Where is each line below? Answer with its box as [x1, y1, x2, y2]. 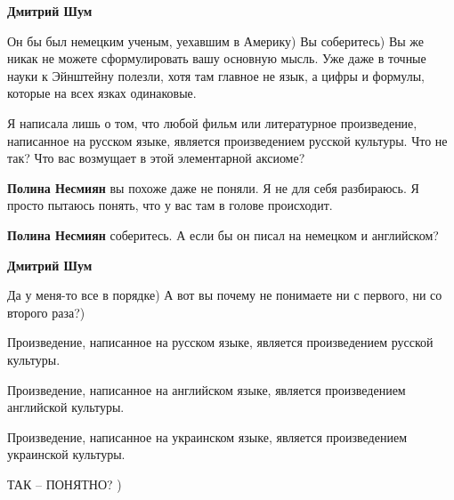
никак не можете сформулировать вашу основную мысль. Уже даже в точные [7, 49, 426, 68]
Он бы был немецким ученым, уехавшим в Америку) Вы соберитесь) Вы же [7, 31, 424, 50]
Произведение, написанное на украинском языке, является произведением [7, 427, 408, 446]
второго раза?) [7, 302, 85, 321]
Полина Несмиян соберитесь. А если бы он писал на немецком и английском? [7, 225, 439, 244]
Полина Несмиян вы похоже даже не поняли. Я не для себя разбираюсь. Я [7, 178, 419, 197]
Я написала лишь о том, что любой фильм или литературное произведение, [7, 113, 418, 132]
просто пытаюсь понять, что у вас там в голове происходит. [7, 196, 333, 214]
